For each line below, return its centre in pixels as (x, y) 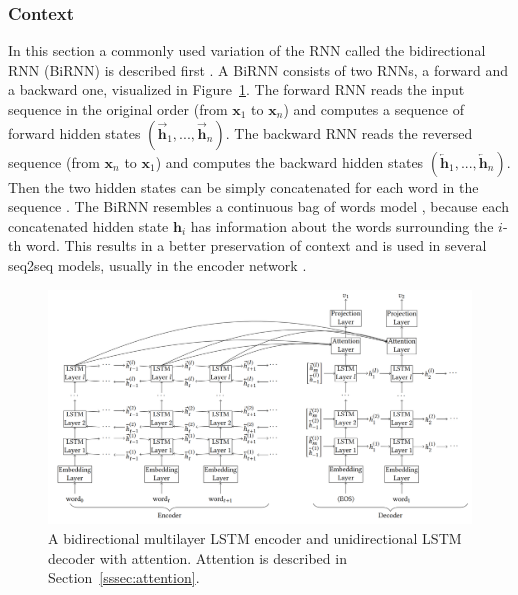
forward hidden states (74, 132)
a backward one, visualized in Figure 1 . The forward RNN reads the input (236, 89)
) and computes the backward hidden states (289, 161)
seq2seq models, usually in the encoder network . (157, 264)
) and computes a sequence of (373, 109)
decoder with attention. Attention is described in (197, 557)
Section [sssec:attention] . (124, 577)
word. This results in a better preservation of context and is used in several (256, 245)
